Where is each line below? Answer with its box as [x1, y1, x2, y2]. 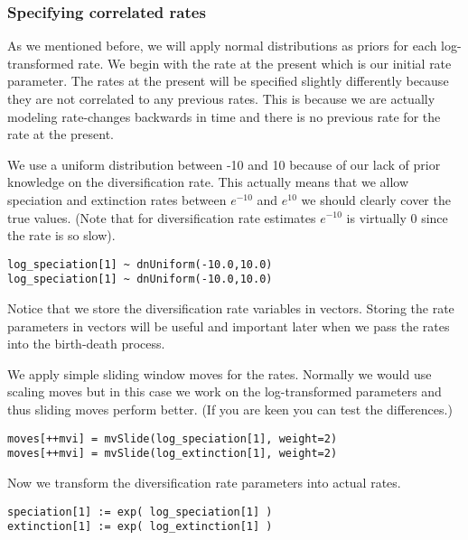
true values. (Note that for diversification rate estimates [7, 208, 316, 227]
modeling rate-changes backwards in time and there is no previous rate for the [7, 107, 441, 126]
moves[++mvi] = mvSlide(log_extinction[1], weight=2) [7, 447, 338, 461]
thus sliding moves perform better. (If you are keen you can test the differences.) [7, 400, 453, 419]
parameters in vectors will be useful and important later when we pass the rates [7, 316, 450, 335]
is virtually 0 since [346, 208, 448, 227]
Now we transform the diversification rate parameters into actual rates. [7, 472, 401, 491]
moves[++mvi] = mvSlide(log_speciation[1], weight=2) [7, 432, 338, 445]
